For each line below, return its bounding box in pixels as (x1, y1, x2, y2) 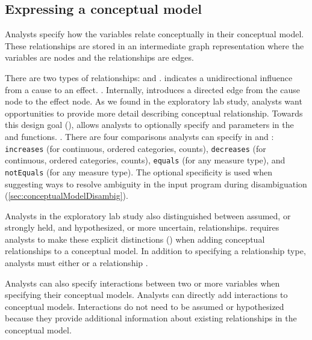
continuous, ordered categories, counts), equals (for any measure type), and (5, 154, 285, 166)
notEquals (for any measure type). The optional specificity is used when (5, 165, 272, 178)
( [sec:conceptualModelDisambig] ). (5, 189, 128, 202)
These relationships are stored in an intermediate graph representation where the (5, 39, 304, 52)
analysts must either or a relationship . (5, 257, 148, 269)
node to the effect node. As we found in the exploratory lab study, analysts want (5, 95, 302, 108)
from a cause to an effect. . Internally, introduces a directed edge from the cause (5, 83, 300, 96)
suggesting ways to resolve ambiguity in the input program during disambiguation (5, 177, 307, 190)
